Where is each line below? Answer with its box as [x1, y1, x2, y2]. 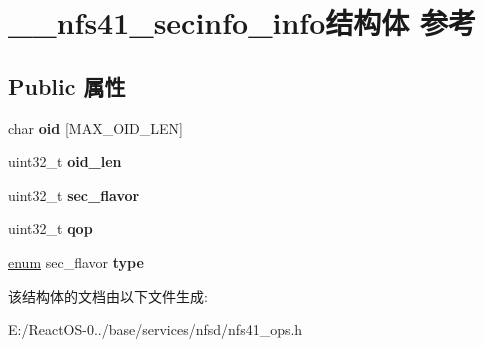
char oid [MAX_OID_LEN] [8, 117, 183, 138]
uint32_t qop [8, 218, 93, 239]
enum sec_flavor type [8, 251, 144, 272]
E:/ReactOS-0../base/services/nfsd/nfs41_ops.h [8, 319, 303, 340]
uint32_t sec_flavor [8, 184, 140, 205]
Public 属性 [8, 70, 126, 101]
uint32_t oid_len [8, 151, 122, 172]
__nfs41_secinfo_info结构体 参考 [8, 2, 476, 43]
